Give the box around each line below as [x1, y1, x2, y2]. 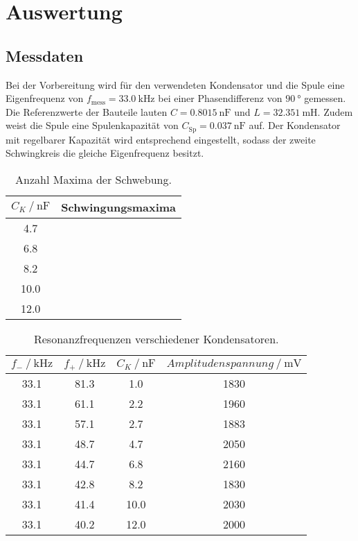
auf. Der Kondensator [249, 118, 341, 132]
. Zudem [317, 104, 353, 119]
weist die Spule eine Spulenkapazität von [6, 118, 179, 132]
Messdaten [6, 44, 84, 66]
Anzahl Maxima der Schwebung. [15, 171, 172, 187]
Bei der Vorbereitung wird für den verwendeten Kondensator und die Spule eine [6, 77, 345, 92]
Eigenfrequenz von [6, 91, 84, 105]
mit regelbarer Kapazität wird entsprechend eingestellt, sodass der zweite [6, 132, 316, 146]
